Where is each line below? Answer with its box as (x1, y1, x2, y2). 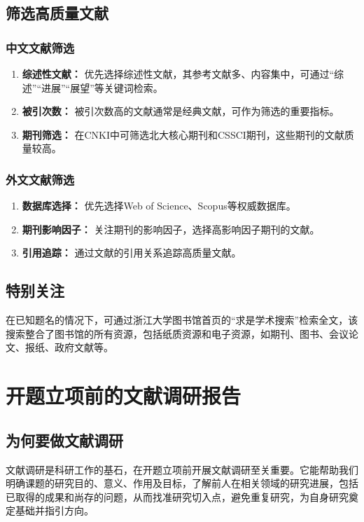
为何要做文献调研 (6, 429, 123, 451)
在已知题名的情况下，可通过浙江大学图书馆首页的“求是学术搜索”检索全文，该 (6, 312, 358, 327)
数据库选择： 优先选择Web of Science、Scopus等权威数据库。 (22, 198, 296, 213)
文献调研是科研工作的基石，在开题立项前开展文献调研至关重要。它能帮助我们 (6, 462, 358, 476)
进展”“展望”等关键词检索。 (41, 80, 163, 95)
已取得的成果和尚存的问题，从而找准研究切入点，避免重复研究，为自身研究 (6, 489, 349, 504)
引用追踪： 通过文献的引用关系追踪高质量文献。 (22, 245, 241, 260)
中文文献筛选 (6, 39, 75, 56)
